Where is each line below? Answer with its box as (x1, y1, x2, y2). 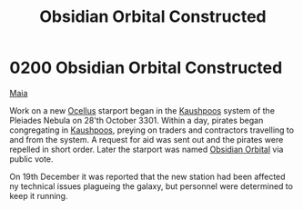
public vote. (9, 153, 54, 165)
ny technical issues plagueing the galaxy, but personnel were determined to (9, 180, 294, 192)
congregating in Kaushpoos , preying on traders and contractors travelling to (9, 125, 294, 135)
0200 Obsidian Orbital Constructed (9, 57, 283, 78)
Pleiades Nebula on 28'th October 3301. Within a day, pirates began (9, 115, 264, 125)
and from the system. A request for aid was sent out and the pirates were (9, 134, 284, 145)
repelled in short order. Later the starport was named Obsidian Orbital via (9, 144, 284, 155)
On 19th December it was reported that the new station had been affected (9, 171, 286, 182)
